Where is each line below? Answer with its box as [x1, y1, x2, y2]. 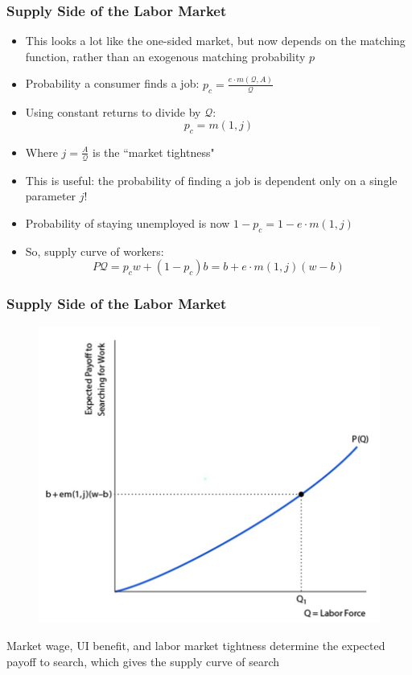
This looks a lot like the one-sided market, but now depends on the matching [25, 32, 406, 49]
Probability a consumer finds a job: [25, 75, 200, 92]
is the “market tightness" [93, 143, 215, 160]
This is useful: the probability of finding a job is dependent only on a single [25, 171, 398, 188]
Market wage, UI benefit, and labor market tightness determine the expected [6, 637, 385, 654]
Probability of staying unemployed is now [25, 214, 230, 231]
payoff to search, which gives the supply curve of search [6, 652, 280, 669]
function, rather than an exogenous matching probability [25, 47, 306, 64]
